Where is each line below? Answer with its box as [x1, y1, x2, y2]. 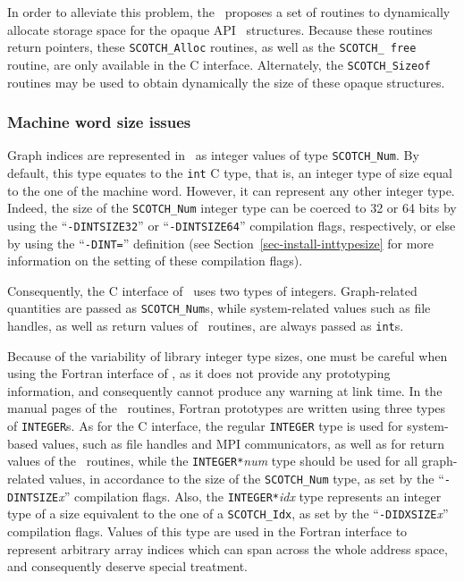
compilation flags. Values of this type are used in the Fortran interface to [7, 521, 408, 540]
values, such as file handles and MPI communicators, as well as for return [41, 434, 444, 452]
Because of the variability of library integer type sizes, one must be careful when [7, 346, 448, 365]
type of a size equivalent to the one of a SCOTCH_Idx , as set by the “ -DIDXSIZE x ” [7, 504, 449, 523]
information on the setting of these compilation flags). [7, 251, 303, 270]
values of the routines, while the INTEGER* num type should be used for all [7, 451, 418, 470]
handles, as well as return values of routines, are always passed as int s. [7, 316, 404, 335]
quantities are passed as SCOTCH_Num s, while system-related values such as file [7, 299, 431, 317]
